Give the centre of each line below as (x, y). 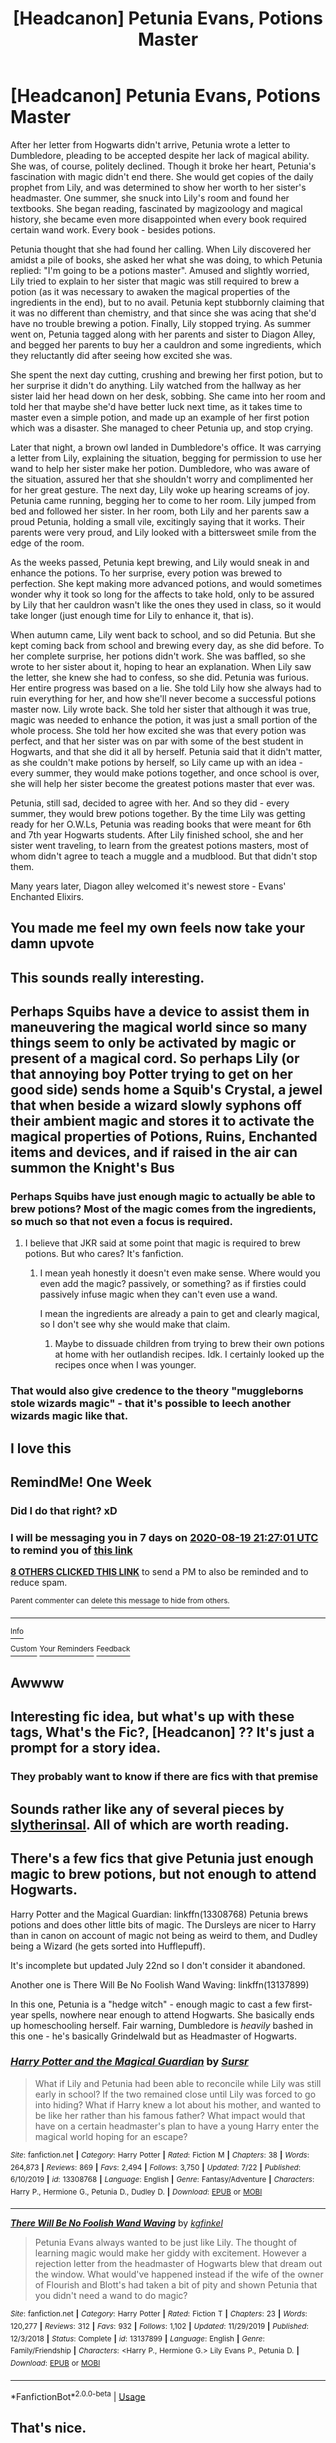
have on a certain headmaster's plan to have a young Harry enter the (177, 2126)
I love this (41, 1448)
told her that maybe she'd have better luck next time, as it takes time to (156, 406)
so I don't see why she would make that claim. (135, 1324)
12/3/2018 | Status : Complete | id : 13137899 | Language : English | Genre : (137, 2338)
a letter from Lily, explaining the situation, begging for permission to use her (166, 458)
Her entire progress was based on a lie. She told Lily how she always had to (166, 688)
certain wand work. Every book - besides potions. (113, 229)
